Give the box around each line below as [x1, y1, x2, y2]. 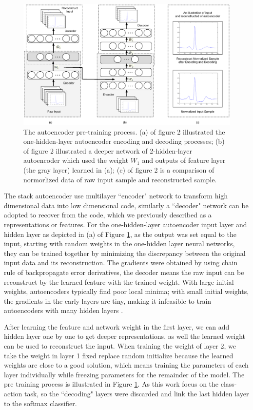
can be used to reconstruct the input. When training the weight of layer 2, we [4, 341, 236, 351]
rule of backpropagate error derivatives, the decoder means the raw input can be [4, 267, 244, 277]
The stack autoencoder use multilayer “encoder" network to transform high [4, 191, 228, 201]
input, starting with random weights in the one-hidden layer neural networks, [4, 238, 235, 249]
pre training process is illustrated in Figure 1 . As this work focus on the [4, 379, 219, 389]
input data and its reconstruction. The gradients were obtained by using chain [4, 257, 238, 268]
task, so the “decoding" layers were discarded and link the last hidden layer [24, 389, 249, 399]
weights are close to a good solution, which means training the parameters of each [4, 360, 249, 370]
